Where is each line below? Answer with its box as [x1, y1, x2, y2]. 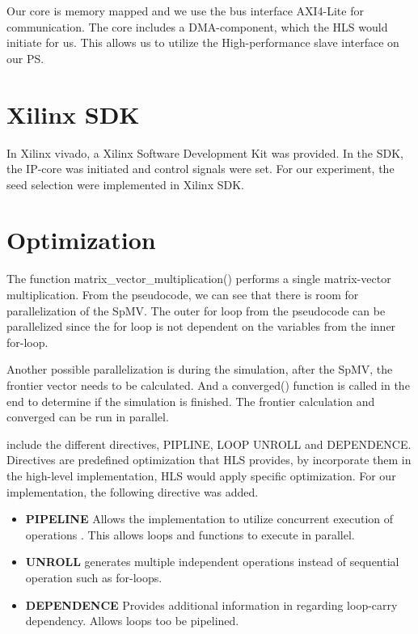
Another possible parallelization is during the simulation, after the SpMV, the [6, 361, 393, 378]
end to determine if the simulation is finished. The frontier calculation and [6, 392, 375, 409]
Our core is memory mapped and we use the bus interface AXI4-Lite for [6, 2, 364, 19]
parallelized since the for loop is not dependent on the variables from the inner [6, 318, 396, 335]
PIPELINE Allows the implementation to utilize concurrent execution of [25, 510, 394, 527]
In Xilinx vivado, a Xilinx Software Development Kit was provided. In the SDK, [6, 144, 403, 161]
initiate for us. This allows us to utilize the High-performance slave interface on [6, 34, 399, 51]
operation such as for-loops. [25, 568, 163, 585]
